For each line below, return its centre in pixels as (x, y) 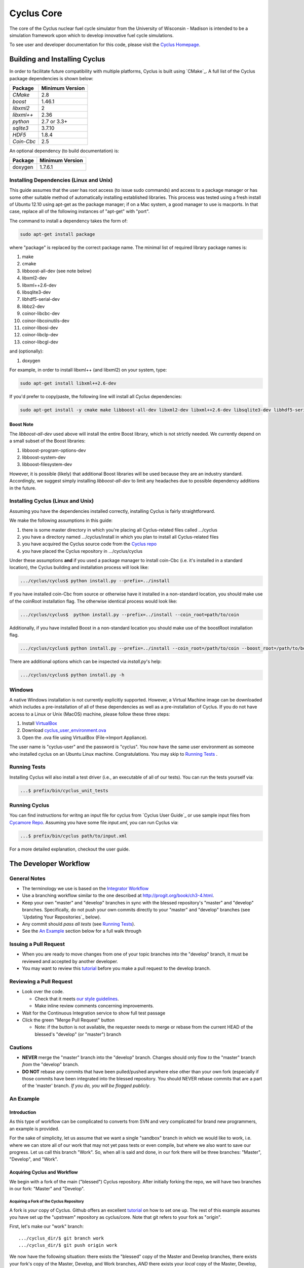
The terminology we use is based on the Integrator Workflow (85, 888)
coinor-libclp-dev (40, 335)
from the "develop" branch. (51, 1065)
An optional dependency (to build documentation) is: (64, 151)
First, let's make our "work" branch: (47, 1226)
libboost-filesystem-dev (47, 465)
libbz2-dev (33, 306)
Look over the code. (43, 992)
